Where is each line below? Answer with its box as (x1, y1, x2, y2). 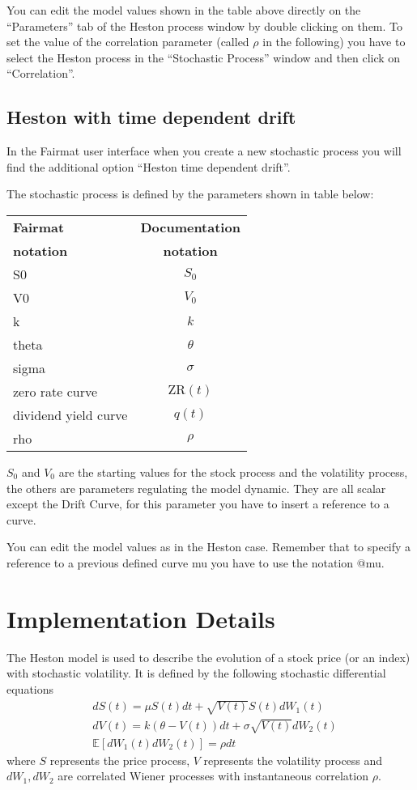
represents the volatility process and (203, 751, 383, 768)
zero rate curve (13, 381, 98, 401)
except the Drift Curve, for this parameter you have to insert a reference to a (6, 495, 389, 512)
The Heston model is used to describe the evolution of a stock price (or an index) (6, 648, 411, 665)
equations (6, 680, 54, 697)
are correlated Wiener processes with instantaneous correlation (57, 767, 368, 784)
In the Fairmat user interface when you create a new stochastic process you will (6, 142, 402, 159)
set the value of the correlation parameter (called (6, 33, 249, 50)
